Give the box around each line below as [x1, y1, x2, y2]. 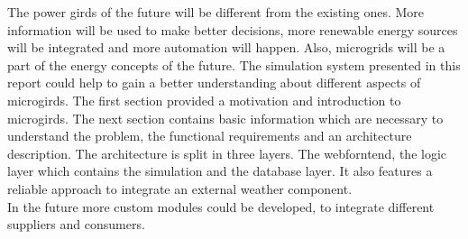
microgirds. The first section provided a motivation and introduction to [7, 90, 401, 109]
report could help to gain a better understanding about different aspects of [7, 73, 421, 92]
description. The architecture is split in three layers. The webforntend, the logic [7, 143, 447, 162]
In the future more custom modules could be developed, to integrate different [7, 197, 435, 216]
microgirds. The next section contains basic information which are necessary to [7, 108, 444, 127]
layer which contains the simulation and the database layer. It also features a [7, 161, 433, 180]
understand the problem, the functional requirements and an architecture [7, 126, 412, 145]
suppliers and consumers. [7, 215, 145, 234]
